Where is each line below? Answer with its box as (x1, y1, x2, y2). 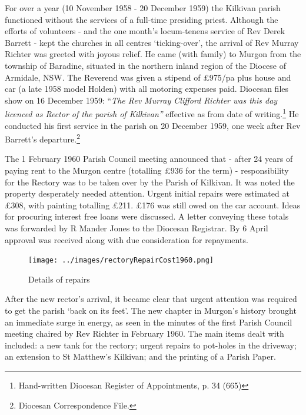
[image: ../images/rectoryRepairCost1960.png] (28, 256, 214, 265)
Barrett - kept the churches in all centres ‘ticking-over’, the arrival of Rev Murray (5, 36, 299, 48)
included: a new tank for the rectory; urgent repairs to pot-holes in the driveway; (5, 338, 297, 351)
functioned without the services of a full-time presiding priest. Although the (5, 13, 278, 25)
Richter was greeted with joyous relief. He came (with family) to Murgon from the (5, 48, 301, 60)
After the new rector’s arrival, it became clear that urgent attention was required (5, 293, 297, 305)
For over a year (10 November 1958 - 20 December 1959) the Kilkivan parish (5, 2, 281, 14)
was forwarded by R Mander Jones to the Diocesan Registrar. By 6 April (5, 222, 268, 234)
